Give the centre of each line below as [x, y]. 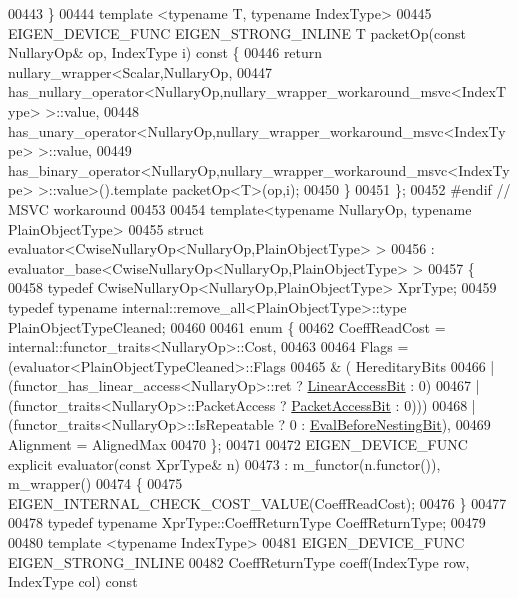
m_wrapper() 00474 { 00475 [95, 483]
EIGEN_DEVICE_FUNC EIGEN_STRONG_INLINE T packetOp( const [237, 32]
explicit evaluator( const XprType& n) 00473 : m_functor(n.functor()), [224, 463]
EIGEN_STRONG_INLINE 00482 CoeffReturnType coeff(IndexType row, [239, 561]
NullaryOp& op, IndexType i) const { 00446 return [165, 52]
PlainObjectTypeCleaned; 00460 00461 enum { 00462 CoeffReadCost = [227, 326]
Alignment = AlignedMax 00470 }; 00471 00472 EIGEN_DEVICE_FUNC [238, 444]
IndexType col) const [73, 581]
